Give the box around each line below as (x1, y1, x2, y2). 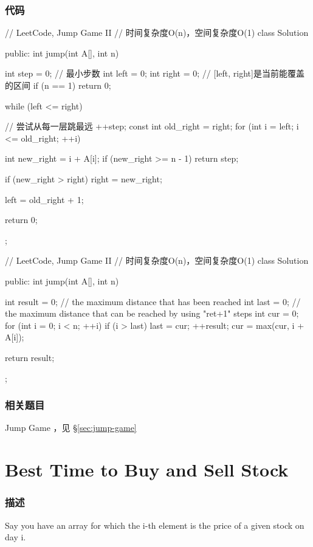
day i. (5, 531, 26, 543)
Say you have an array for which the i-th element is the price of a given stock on (5, 518, 304, 531)
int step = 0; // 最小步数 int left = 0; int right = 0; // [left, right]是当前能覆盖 (5, 67, 304, 80)
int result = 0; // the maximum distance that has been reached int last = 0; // (5, 295, 301, 308)
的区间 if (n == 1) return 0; (5, 79, 111, 91)
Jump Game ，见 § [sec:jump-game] (5, 421, 137, 434)
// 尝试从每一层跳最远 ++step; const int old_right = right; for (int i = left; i (5, 120, 299, 132)
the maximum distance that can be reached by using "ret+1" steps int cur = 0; (5, 307, 299, 320)
